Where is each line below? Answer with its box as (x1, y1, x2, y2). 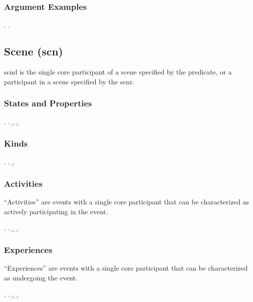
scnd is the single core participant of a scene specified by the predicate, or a (4, 67, 232, 77)
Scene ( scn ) (4, 44, 63, 59)
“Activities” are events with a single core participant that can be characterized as (4, 197, 249, 207)
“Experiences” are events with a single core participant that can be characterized (4, 263, 248, 273)
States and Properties (4, 97, 92, 109)
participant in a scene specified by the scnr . (4, 76, 135, 86)
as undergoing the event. (4, 272, 78, 282)
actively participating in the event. (4, 206, 108, 216)
